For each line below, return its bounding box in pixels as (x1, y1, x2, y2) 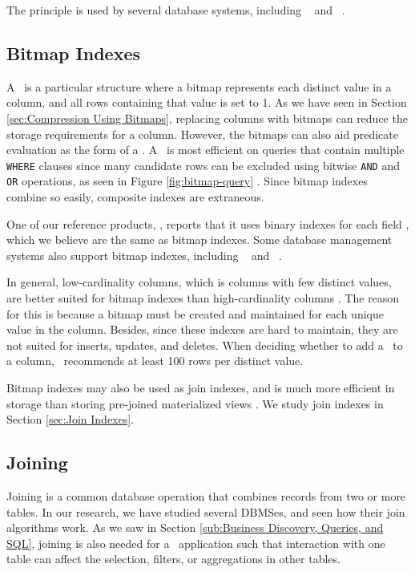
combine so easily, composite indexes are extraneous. (6, 189, 264, 205)
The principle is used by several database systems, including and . (6, 2, 345, 18)
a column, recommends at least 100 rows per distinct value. (6, 352, 304, 369)
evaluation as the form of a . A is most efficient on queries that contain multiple (6, 141, 405, 158)
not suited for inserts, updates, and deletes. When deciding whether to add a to (6, 336, 403, 353)
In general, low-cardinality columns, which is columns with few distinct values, (6, 274, 392, 290)
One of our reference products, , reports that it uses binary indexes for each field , (6, 215, 409, 232)
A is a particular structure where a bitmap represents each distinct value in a (6, 78, 392, 95)
